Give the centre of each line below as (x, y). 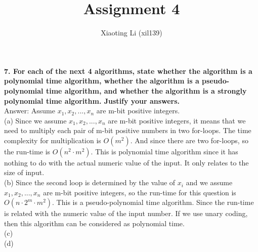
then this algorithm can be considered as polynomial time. (94, 223)
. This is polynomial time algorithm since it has (164, 151)
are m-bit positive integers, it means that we (177, 120)
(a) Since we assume (35, 120)
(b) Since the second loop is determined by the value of (90, 182)
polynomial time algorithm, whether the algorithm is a (102, 81)
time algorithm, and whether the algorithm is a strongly (146, 90)
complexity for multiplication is (53, 140)
